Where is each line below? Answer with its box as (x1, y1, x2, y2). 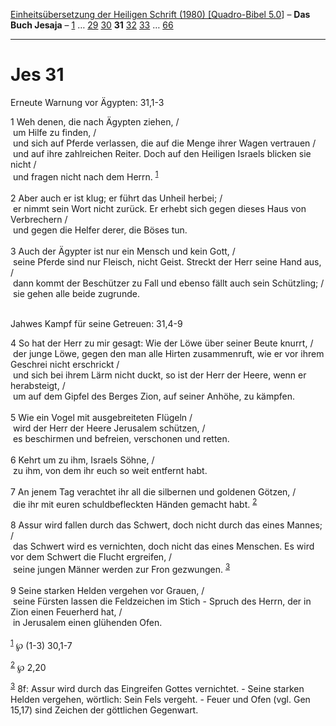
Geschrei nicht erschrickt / (10, 358, 120, 370)
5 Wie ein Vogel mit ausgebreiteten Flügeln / (10, 411, 193, 423)
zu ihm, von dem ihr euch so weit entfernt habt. (12, 464, 208, 476)
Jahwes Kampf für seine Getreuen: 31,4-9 (10, 317, 183, 329)
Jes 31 (10, 64, 65, 86)
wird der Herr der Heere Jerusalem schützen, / (12, 422, 206, 434)
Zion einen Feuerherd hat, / (10, 605, 123, 618)
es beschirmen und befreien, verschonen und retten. (12, 432, 230, 444)
